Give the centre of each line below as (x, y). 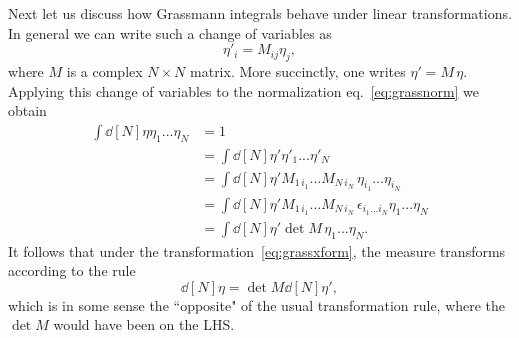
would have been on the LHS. (144, 324)
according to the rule (72, 270)
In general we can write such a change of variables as (170, 32)
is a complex (104, 70)
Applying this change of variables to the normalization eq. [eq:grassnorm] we (244, 90)
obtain (27, 110)
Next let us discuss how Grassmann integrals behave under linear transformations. (260, 13)
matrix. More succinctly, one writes (298, 70)
